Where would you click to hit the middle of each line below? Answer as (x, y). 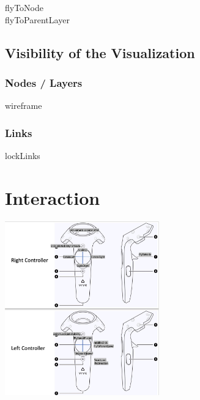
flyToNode (24, 7)
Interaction (53, 197)
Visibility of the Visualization (100, 52)
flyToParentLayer (37, 19)
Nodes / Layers (44, 82)
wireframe (24, 106)
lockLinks (23, 155)
